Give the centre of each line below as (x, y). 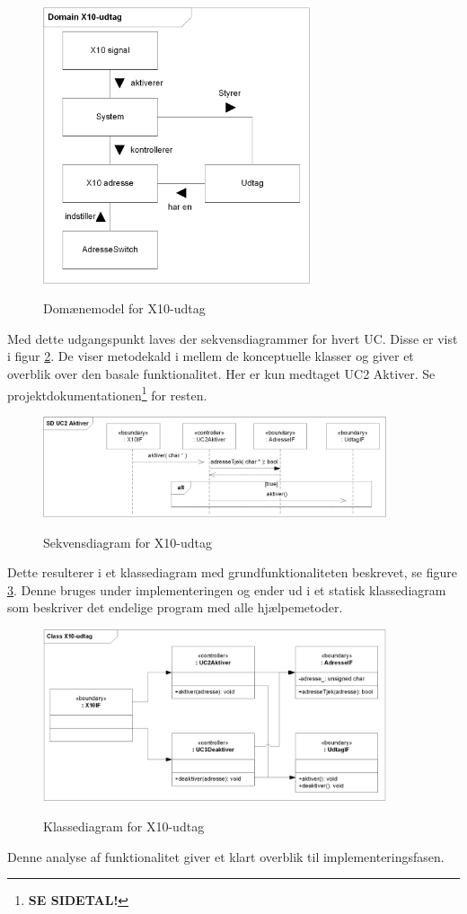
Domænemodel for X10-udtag (124, 308)
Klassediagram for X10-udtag (124, 826)
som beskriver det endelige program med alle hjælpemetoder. (175, 607)
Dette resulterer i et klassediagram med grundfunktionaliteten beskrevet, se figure (232, 572)
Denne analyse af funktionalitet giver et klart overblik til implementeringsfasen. (226, 856)
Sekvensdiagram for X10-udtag (128, 542)
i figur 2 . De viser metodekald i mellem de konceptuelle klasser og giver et (211, 356)
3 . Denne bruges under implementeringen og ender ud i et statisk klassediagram (227, 589)
